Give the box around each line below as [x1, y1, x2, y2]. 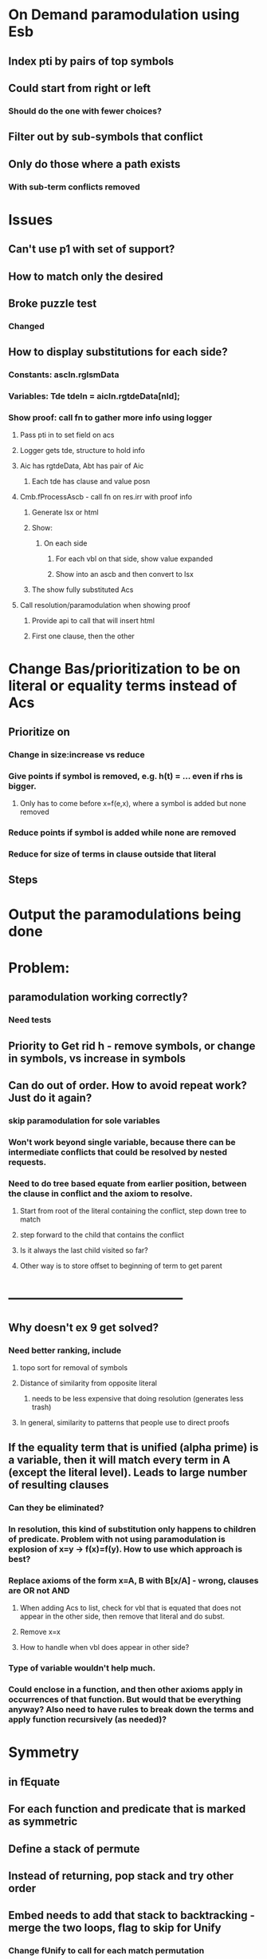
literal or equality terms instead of [8, 677, 238, 694]
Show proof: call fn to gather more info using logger [8, 412, 213, 423]
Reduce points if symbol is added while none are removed [8, 827, 237, 838]
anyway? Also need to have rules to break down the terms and [8, 1704, 254, 1715]
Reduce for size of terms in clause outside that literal [8, 848, 217, 860]
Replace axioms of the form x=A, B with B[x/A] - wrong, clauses [8, 1576, 259, 1587]
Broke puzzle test [8, 296, 97, 310]
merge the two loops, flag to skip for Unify [8, 1921, 222, 1935]
